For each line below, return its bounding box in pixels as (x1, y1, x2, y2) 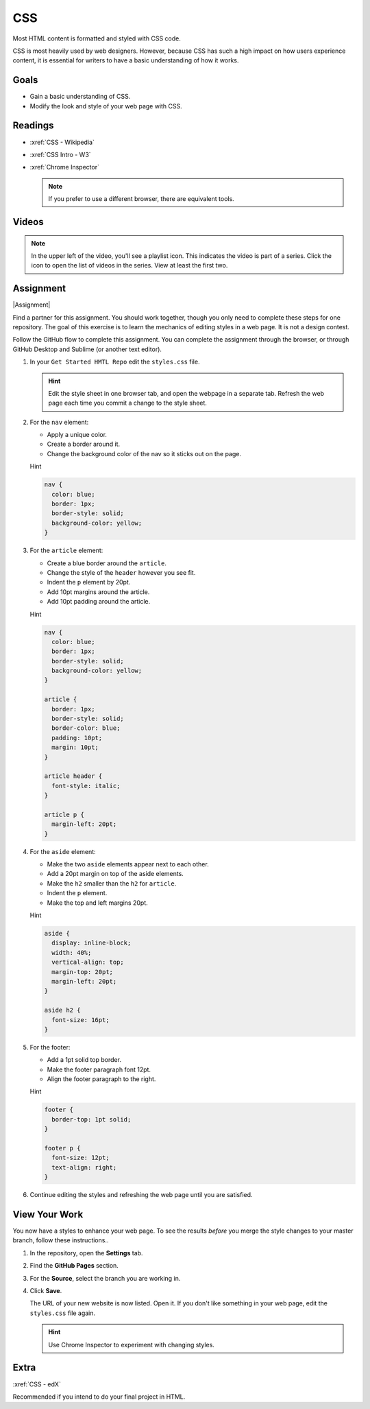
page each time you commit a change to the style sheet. (48, 399, 207, 407)
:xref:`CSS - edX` (12, 1380, 61, 1388)
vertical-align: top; (51, 958, 125, 967)
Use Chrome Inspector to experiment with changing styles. (48, 1340, 215, 1349)
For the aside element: (29, 847, 96, 855)
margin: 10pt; (51, 744, 99, 751)
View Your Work (12, 1209, 84, 1220)
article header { (44, 772, 103, 780)
